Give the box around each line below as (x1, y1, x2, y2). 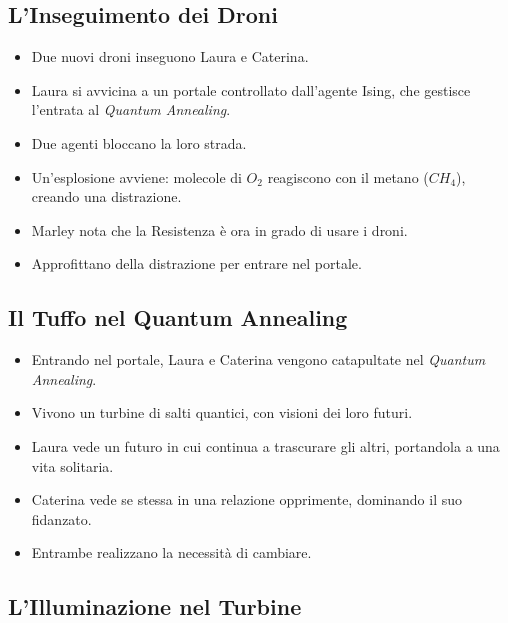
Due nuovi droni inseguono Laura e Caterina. (31, 46, 309, 67)
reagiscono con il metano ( (267, 166, 429, 187)
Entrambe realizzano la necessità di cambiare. (31, 542, 312, 563)
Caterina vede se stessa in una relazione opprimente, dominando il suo (31, 489, 463, 510)
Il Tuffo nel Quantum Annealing (8, 302, 348, 333)
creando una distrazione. (31, 186, 182, 207)
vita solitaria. (31, 455, 114, 476)
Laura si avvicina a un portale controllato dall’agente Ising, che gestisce (31, 79, 471, 100)
